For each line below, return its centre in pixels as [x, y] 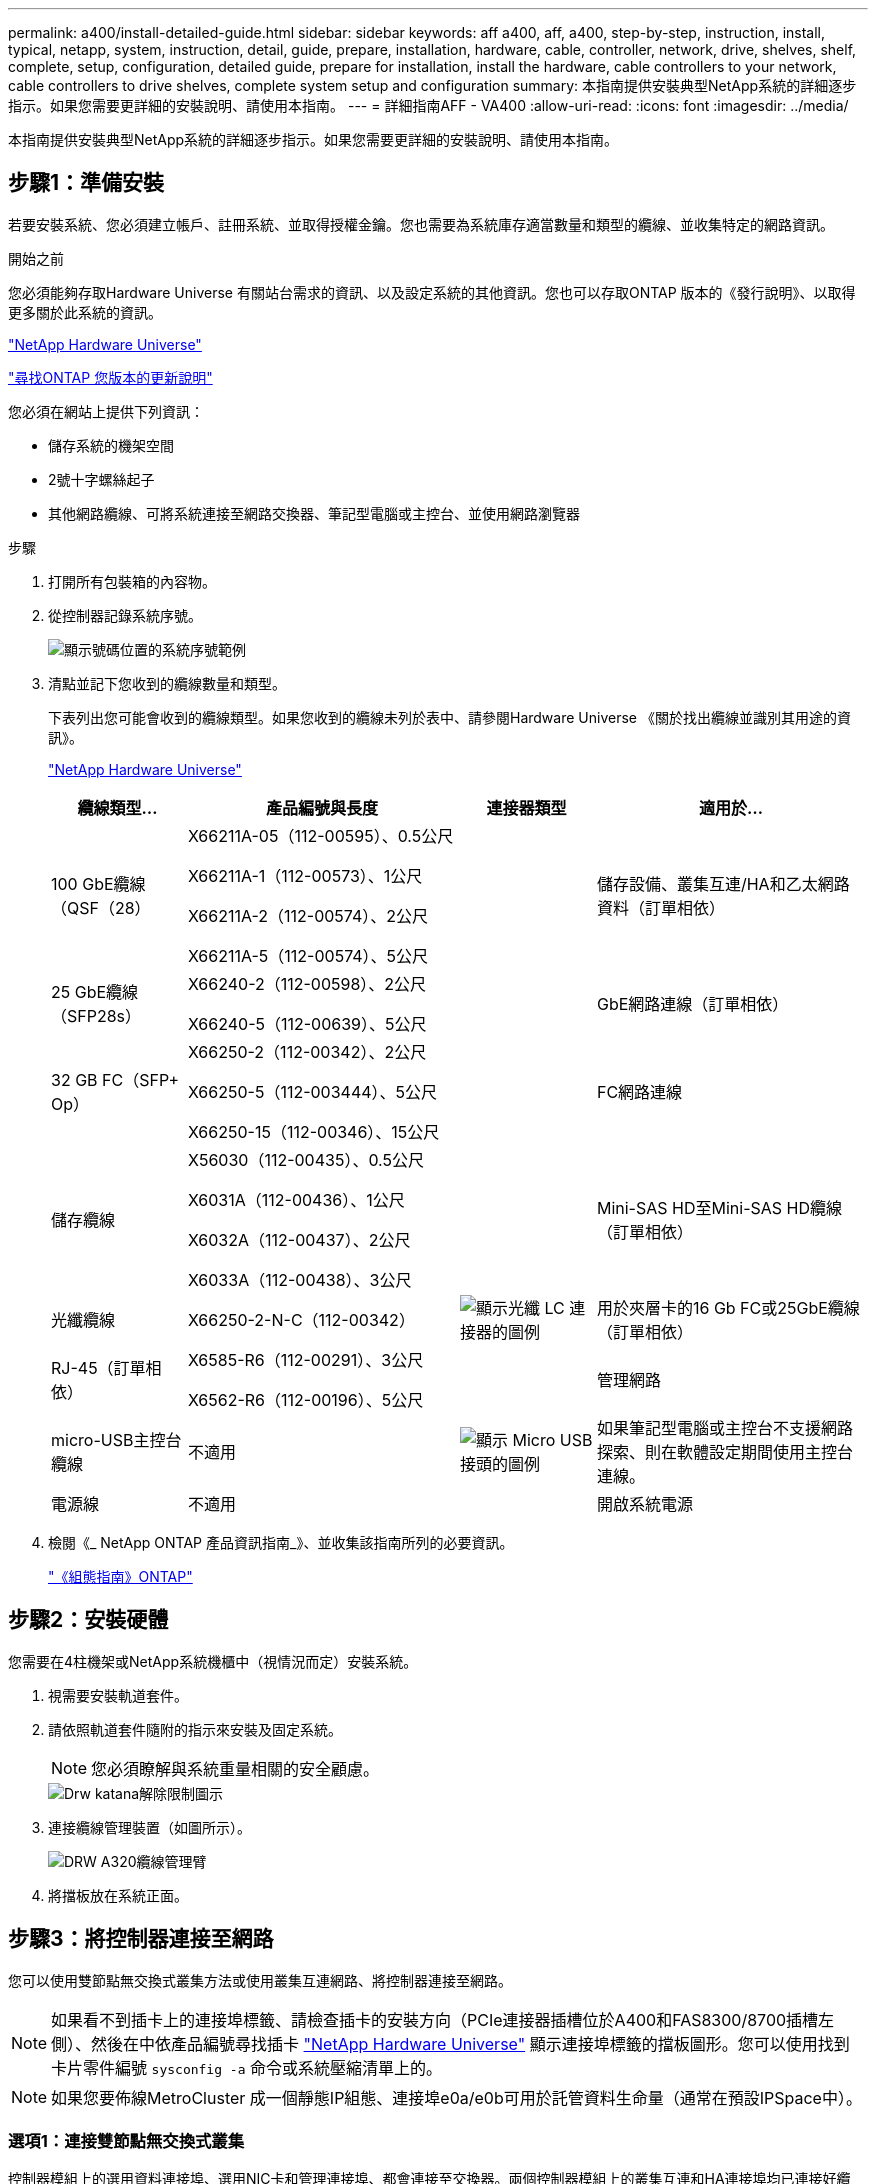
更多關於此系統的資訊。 [85, 312]
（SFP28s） [96, 1015]
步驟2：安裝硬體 [88, 1620]
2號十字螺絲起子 [101, 479]
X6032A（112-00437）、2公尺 [299, 1239]
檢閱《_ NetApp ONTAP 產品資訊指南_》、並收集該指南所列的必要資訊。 [281, 1542]
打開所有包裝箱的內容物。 [132, 581]
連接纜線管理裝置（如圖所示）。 [149, 1827]
